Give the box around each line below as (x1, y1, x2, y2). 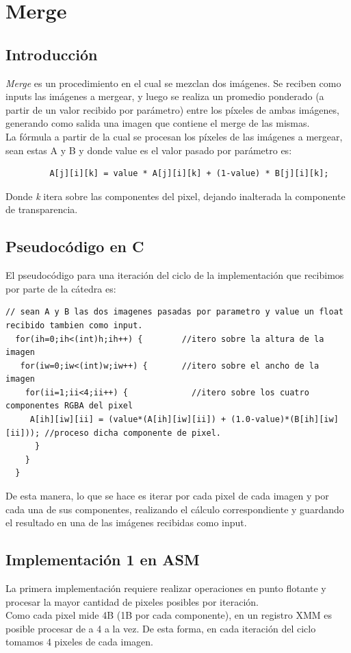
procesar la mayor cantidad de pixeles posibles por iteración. (5, 594, 259, 608)
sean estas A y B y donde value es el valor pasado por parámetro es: (5, 143, 292, 157)
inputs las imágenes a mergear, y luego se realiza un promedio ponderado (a (5, 89, 324, 103)
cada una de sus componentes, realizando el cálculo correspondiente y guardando (5, 502, 344, 516)
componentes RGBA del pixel (5, 401, 133, 411)
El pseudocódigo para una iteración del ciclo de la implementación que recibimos (5, 268, 344, 282)
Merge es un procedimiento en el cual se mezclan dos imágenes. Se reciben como (5, 75, 341, 90)
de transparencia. (5, 202, 78, 217)
